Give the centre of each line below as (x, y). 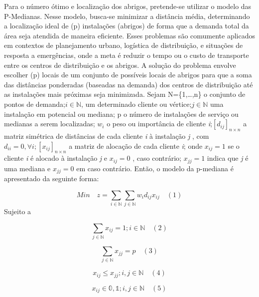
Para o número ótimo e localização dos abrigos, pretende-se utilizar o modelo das (128, 6)
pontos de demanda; (35, 104)
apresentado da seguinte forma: (52, 178)
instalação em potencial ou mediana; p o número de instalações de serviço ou (121, 114)
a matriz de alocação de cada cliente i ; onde (136, 146)
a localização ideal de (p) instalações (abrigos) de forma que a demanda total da (127, 26)
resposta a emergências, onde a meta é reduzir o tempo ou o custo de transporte (127, 55)
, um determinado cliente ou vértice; (136, 104)
